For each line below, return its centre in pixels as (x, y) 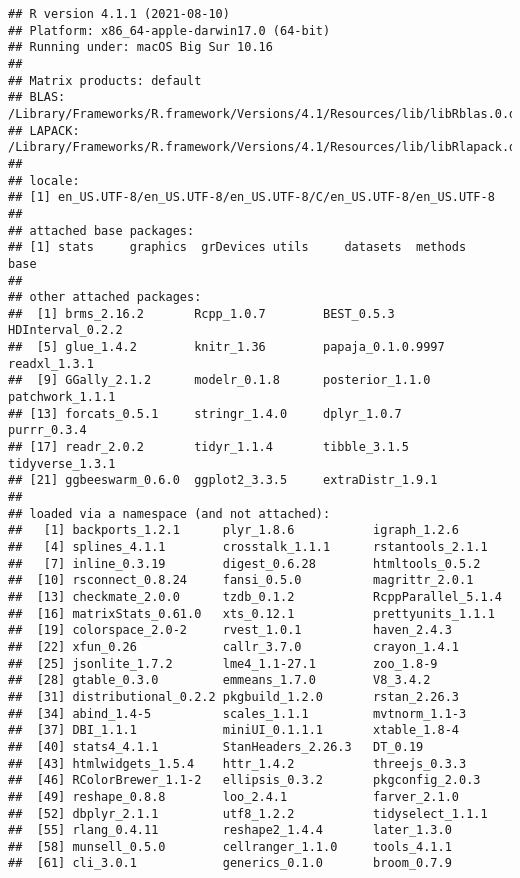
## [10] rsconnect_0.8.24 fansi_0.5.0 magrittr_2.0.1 (241, 580)
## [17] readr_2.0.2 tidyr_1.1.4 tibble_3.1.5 (208, 447)
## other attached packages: (105, 297)
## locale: (44, 180)
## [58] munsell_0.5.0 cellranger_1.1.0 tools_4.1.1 (230, 846)
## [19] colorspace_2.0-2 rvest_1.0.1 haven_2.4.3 (230, 630)
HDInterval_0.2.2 (65, 330)
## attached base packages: (101, 230)
